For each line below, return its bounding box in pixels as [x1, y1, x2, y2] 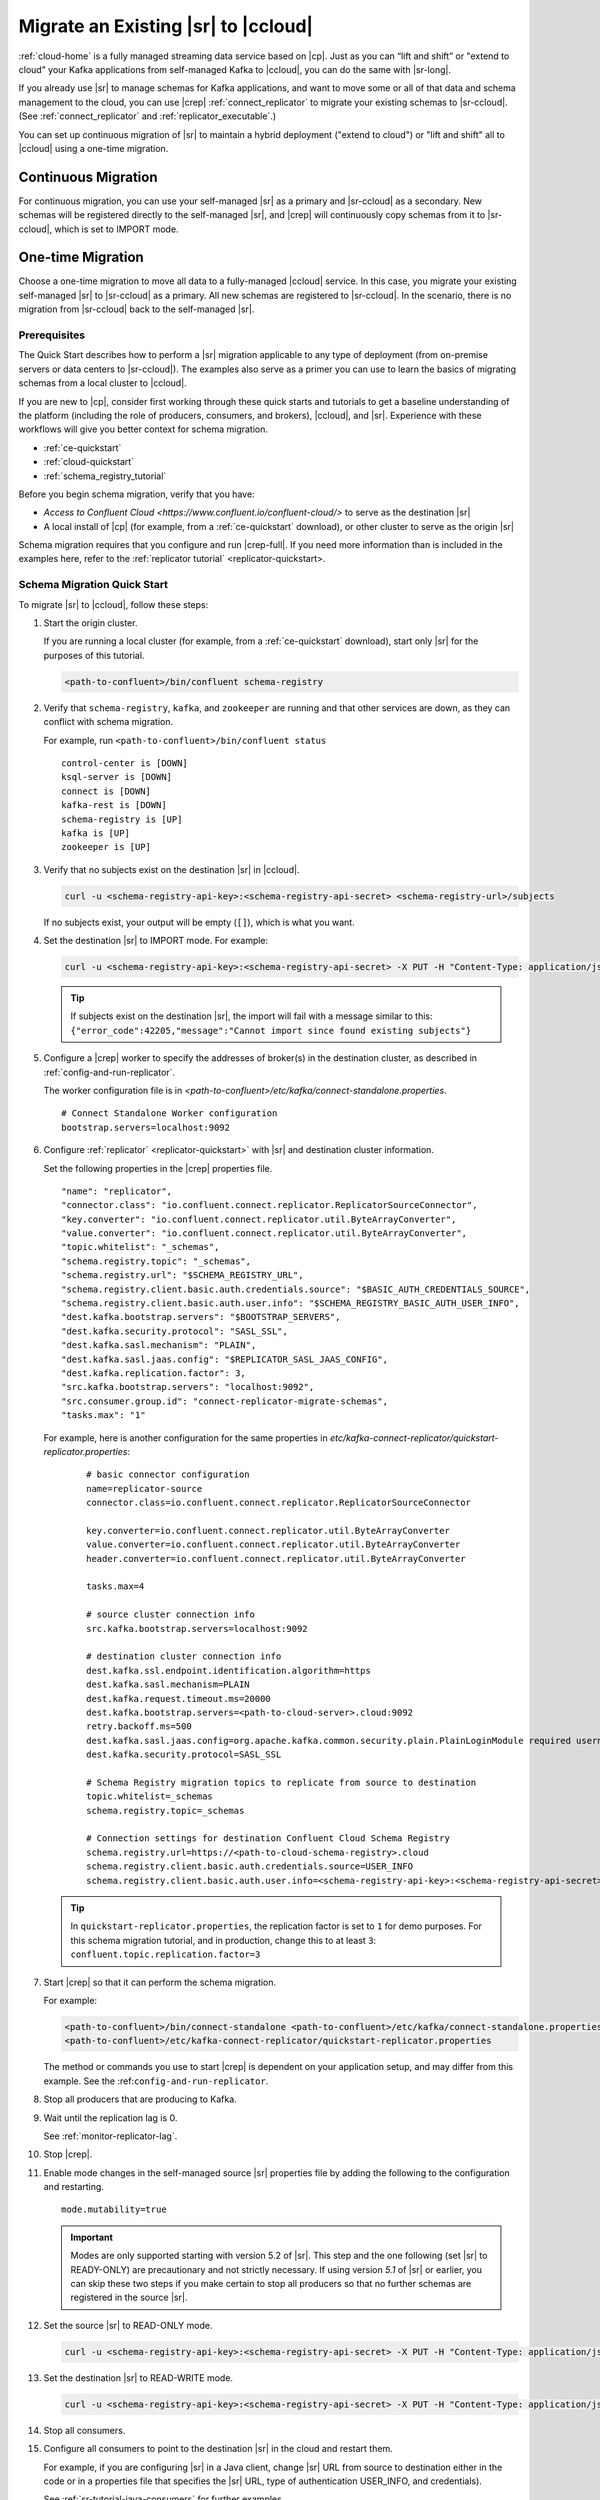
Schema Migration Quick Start [18, 578, 169, 592]
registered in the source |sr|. [70, 2291, 188, 2304]
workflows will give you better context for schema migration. [18, 423, 269, 435]
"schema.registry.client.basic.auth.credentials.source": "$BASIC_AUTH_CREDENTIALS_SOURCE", [61, 1283, 531, 1295]
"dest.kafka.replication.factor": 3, [61, 1367, 247, 1379]
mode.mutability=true [61, 2204, 167, 2215]
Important [70, 2231, 114, 2243]
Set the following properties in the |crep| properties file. [43, 1162, 273, 1174]
